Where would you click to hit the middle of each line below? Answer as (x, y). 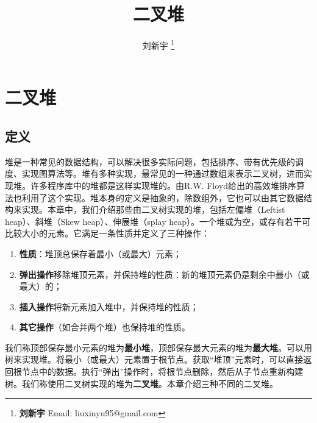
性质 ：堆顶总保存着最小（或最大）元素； (100, 253)
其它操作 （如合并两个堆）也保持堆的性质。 (105, 327)
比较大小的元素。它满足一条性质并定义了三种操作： (107, 233)
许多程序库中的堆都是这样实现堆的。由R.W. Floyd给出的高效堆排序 (163, 185)
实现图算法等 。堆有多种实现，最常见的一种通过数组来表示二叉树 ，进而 (162, 173)
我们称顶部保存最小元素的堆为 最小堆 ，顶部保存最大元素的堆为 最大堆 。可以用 (158, 347)
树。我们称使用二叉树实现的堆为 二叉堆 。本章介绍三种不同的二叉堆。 (141, 383)
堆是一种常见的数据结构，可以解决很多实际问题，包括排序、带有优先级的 (150, 161)
